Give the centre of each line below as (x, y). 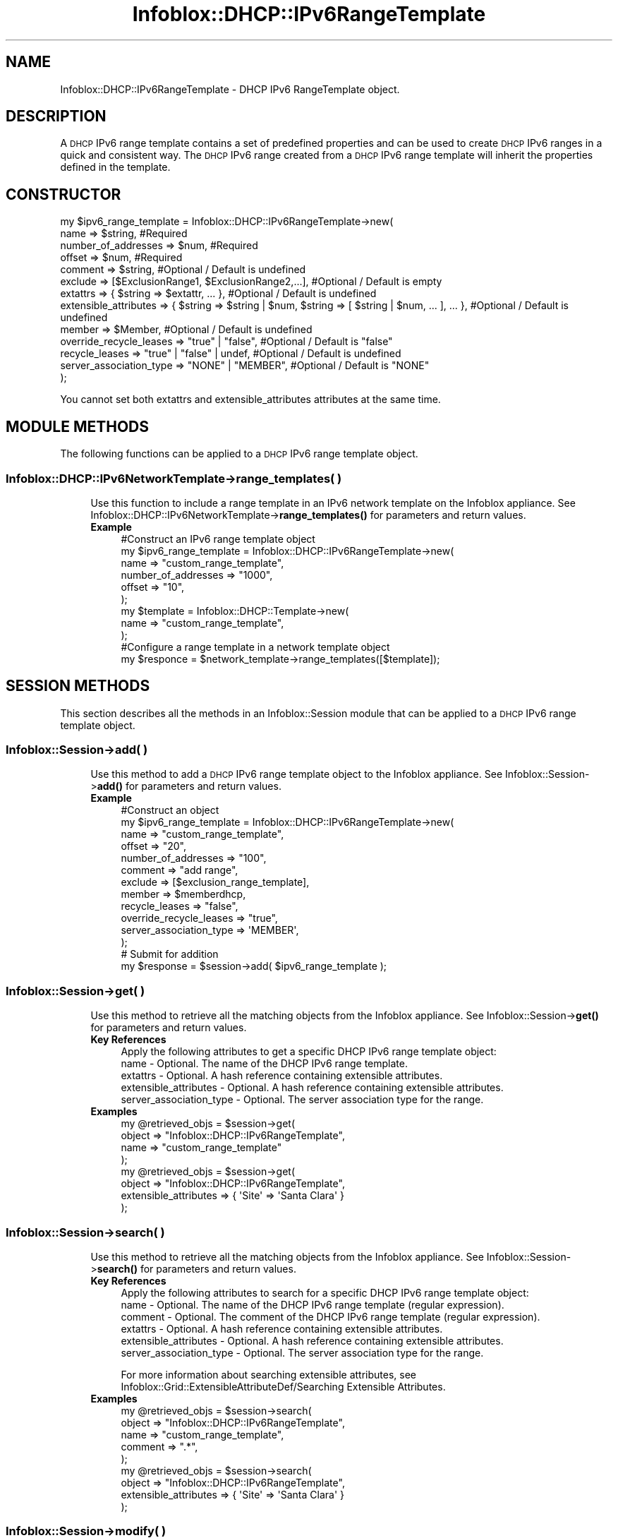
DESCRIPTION (56, 116)
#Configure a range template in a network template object (255, 647)
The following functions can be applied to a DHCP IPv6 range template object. (239, 454)
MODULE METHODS (78, 426)
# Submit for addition (170, 954)
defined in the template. (115, 167)
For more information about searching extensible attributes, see (269, 1374)
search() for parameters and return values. (196, 1268)
